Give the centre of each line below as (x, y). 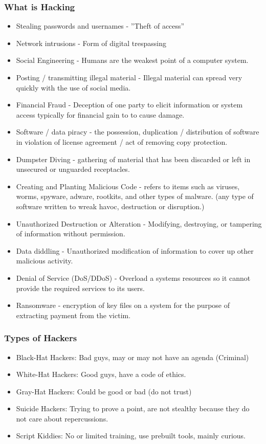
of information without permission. (71, 234)
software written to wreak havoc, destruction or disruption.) (110, 206)
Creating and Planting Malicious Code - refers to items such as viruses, (128, 186)
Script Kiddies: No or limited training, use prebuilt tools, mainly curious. (131, 436)
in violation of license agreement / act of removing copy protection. (122, 141)
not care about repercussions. (62, 418)
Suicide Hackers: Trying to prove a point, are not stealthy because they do (133, 408)
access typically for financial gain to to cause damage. (100, 114)
